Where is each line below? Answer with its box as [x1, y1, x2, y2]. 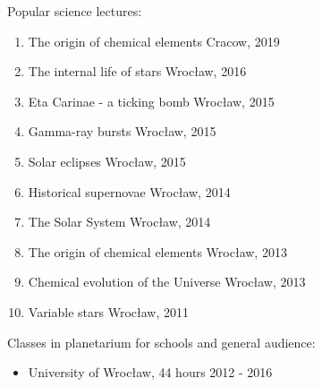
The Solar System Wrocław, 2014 [28, 212, 211, 231]
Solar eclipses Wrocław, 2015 [28, 151, 186, 170]
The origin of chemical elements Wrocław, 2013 [28, 242, 287, 261]
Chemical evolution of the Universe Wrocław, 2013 [28, 272, 306, 291]
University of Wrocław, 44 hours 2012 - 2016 [28, 363, 273, 382]
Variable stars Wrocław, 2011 [28, 302, 189, 321]
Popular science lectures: [7, 2, 142, 20]
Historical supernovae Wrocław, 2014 [28, 182, 231, 201]
